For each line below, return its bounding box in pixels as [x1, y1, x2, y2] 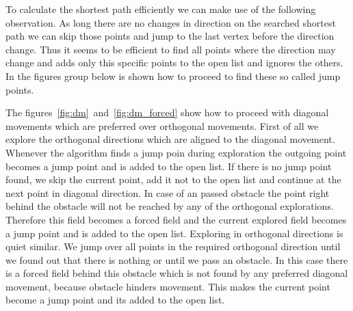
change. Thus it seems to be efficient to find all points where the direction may [5, 42, 336, 56]
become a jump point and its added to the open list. [5, 293, 225, 307]
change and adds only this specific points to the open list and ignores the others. [5, 55, 343, 70]
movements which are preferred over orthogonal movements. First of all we [5, 118, 319, 133]
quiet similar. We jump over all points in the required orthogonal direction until [5, 239, 341, 254]
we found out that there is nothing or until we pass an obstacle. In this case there [5, 252, 348, 267]
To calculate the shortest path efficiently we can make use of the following [5, 2, 316, 16]
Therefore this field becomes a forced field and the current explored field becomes [5, 212, 347, 226]
